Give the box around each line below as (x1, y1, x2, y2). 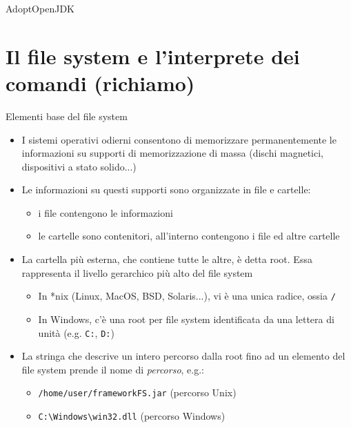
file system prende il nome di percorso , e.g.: (21, 362, 205, 376)
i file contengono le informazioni (38, 205, 173, 220)
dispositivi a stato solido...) (21, 159, 137, 173)
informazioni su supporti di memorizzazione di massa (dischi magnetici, (21, 146, 324, 160)
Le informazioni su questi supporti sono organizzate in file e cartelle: (21, 182, 311, 197)
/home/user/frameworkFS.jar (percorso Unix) (38, 385, 237, 400)
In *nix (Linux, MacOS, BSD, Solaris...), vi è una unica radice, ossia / (38, 289, 336, 303)
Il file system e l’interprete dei (6, 41, 300, 70)
